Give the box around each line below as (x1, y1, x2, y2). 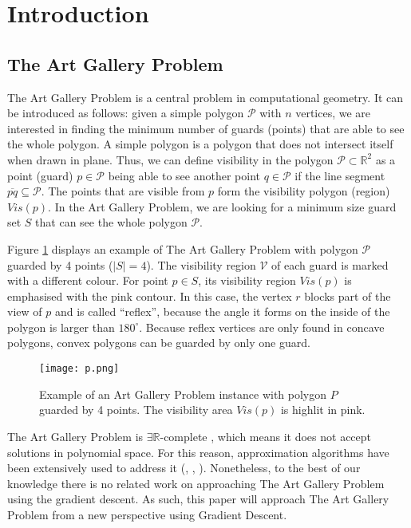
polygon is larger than (7, 318, 115, 335)
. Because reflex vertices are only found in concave (139, 318, 385, 335)
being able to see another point (108, 167, 260, 183)
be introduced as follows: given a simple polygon (7, 104, 244, 121)
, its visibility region (198, 272, 296, 289)
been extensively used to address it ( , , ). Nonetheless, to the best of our (7, 459, 361, 476)
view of (7, 303, 42, 320)
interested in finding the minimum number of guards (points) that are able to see (7, 120, 405, 136)
